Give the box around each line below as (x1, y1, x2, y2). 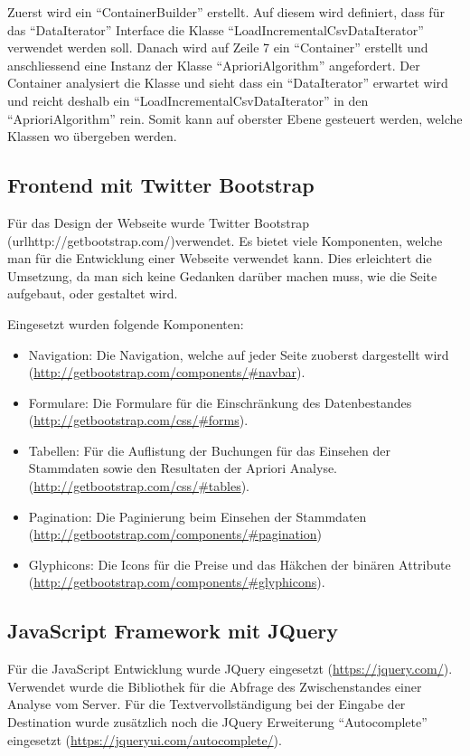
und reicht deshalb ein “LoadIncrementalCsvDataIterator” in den (7, 90, 369, 109)
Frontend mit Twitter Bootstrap (7, 171, 315, 199)
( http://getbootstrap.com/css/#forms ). (28, 411, 249, 430)
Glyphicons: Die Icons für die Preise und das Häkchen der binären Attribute (28, 554, 451, 573)
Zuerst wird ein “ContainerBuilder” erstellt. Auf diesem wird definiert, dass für (7, 3, 445, 21)
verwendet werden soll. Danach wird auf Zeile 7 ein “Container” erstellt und (7, 38, 428, 57)
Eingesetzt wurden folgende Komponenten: (7, 314, 244, 333)
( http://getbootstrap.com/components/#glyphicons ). (28, 572, 325, 591)
